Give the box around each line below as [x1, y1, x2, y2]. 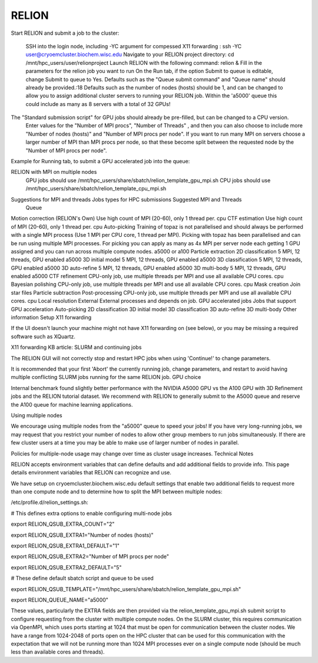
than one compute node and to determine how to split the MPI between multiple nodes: [11, 488, 223, 495]
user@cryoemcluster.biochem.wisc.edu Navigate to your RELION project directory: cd [25, 51, 234, 58]
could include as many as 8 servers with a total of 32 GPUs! [25, 100, 171, 107]
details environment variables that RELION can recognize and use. [11, 469, 172, 476]
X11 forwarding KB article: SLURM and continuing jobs [11, 344, 142, 351]
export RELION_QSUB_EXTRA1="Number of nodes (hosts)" [11, 531, 154, 539]
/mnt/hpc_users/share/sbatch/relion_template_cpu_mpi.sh [25, 185, 167, 192]
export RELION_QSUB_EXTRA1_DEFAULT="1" [11, 542, 120, 549]
